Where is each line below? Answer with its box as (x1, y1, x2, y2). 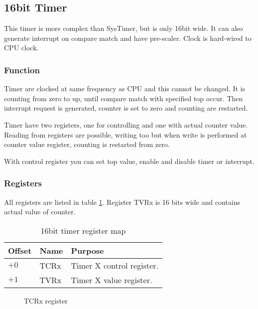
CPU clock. (4, 42, 39, 53)
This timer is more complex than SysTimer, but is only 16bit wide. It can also (4, 23, 243, 33)
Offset (8, 244, 32, 256)
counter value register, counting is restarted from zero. (4, 139, 170, 150)
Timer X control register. (71, 259, 158, 271)
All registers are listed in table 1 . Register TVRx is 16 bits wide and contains (4, 196, 240, 207)
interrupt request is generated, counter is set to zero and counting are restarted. (4, 103, 248, 113)
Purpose (71, 244, 104, 256)
